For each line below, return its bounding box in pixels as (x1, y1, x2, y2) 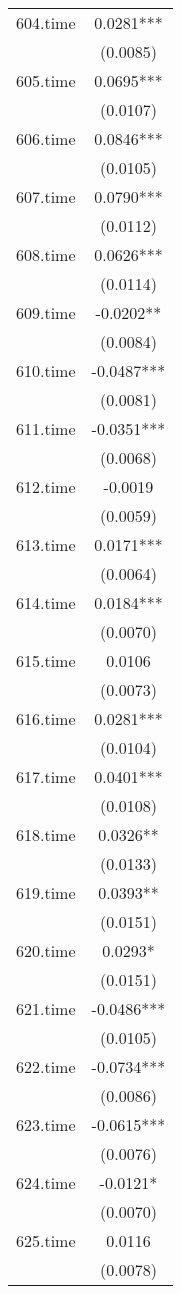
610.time (16, 359, 76, 382)
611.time (16, 417, 76, 440)
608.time (16, 243, 76, 266)
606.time (16, 127, 76, 150)
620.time (16, 939, 76, 962)
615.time (16, 649, 76, 672)
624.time (16, 1171, 76, 1194)
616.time (16, 707, 76, 730)
